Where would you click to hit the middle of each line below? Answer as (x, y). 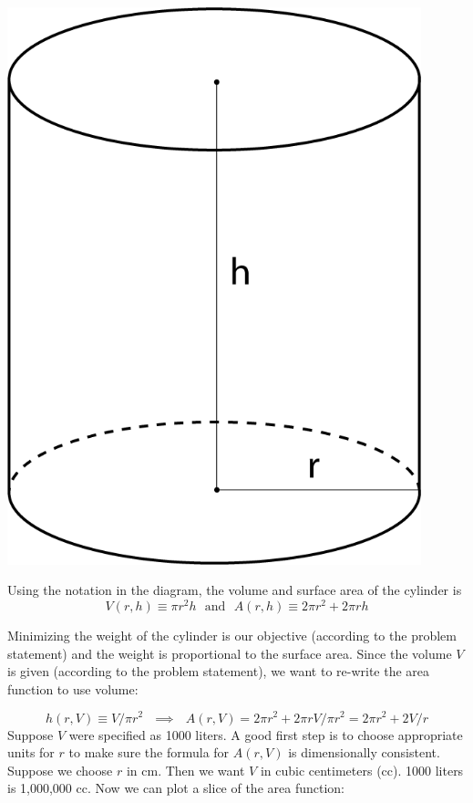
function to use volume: (73, 688)
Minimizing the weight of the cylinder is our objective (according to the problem (232, 636)
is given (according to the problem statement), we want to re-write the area (219, 671)
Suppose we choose (60, 770)
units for (31, 752)
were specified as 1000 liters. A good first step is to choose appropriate (266, 734)
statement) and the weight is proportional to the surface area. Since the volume (230, 653)
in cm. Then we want (185, 770)
